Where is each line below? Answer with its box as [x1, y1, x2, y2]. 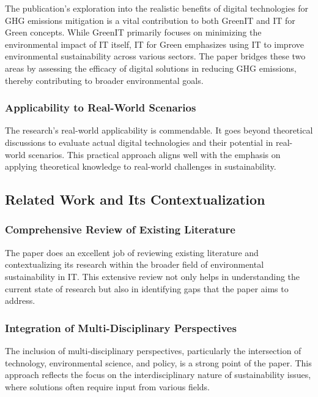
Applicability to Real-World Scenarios [5, 100, 196, 115]
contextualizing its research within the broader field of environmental [5, 258, 264, 271]
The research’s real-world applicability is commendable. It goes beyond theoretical [5, 124, 313, 137]
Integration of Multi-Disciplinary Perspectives [5, 320, 237, 335]
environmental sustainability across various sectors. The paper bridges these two [5, 50, 306, 62]
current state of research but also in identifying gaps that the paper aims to [5, 282, 289, 295]
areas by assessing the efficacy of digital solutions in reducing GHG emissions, [5, 61, 297, 74]
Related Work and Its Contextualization [5, 190, 265, 209]
